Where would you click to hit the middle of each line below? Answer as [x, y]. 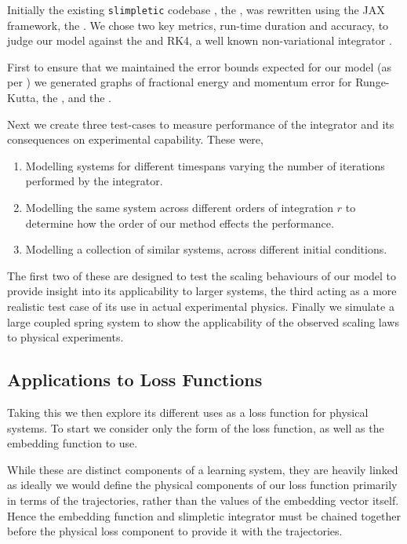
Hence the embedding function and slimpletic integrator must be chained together [204, 515]
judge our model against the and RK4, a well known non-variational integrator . [200, 40]
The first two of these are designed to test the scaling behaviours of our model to [202, 275]
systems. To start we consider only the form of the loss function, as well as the [196, 427]
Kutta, [23, 98]
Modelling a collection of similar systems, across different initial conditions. [206, 249]
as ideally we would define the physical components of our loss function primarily [202, 485]
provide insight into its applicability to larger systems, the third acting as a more [202, 291]
